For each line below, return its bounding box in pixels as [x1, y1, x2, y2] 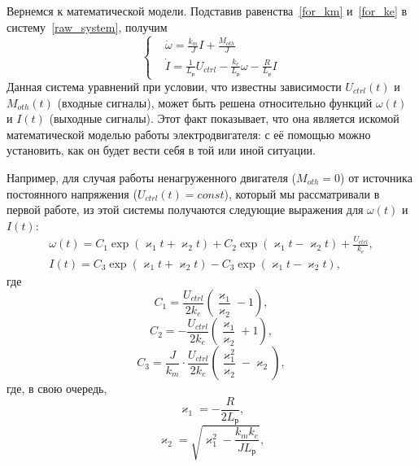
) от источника [340, 168, 412, 185]
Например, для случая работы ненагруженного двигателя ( [7, 168, 297, 185]
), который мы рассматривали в [224, 185, 380, 202]
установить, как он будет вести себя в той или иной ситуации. [7, 142, 316, 159]
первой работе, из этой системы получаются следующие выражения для [7, 201, 364, 218]
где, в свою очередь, [7, 380, 107, 397]
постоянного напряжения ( [7, 185, 137, 202]
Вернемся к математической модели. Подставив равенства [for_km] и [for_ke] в [7, 2, 408, 19]
